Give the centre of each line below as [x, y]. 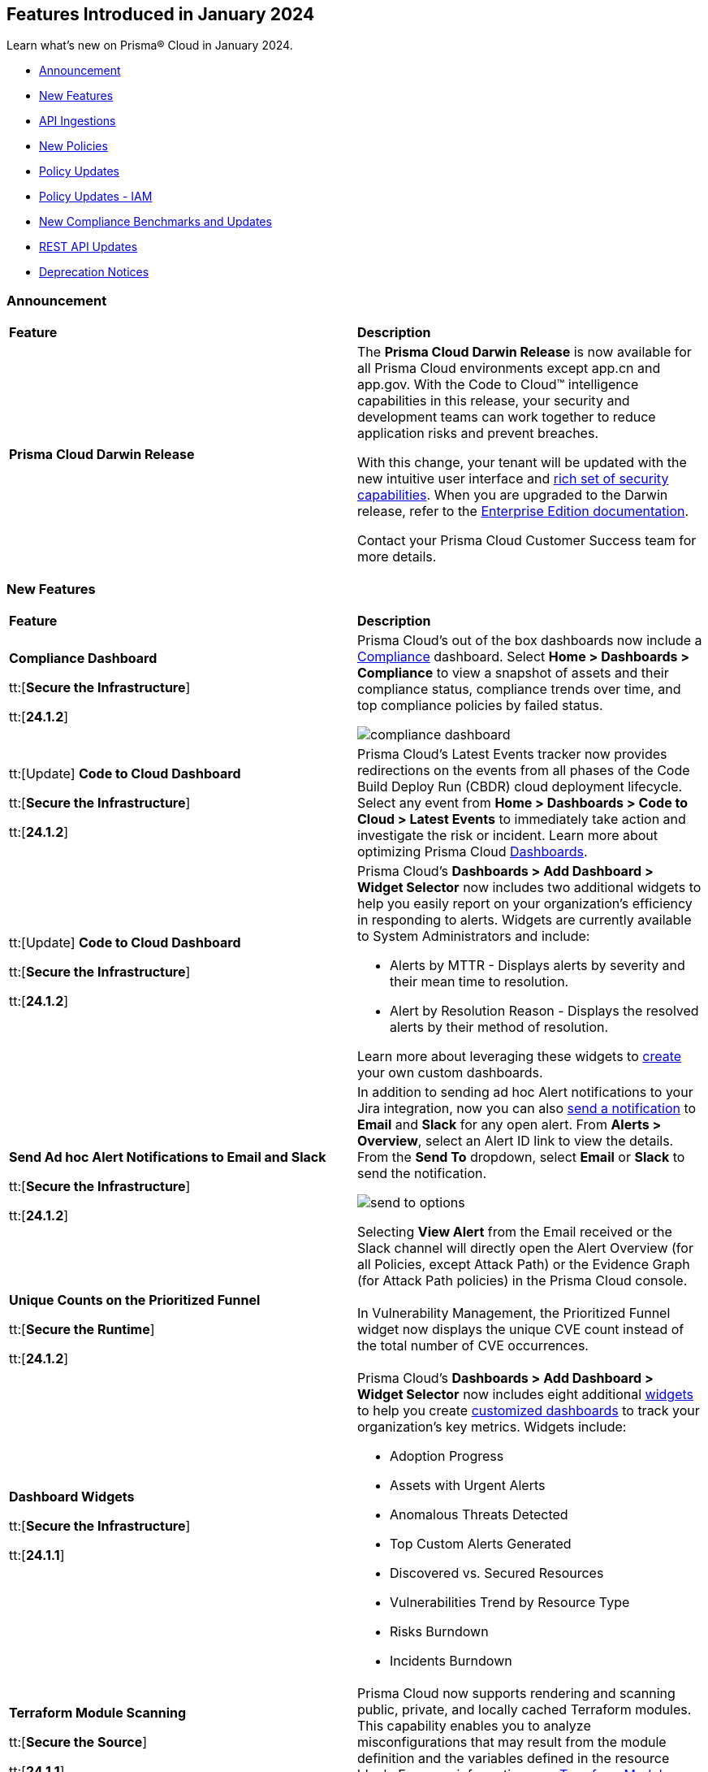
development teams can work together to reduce [507, 417]
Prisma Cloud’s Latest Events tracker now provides [512, 754]
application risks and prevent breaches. [478, 433]
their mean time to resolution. [479, 981]
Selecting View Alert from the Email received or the [515, 1231]
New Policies [73, 146]
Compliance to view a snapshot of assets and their [513, 672]
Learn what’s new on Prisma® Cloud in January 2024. [150, 45]
